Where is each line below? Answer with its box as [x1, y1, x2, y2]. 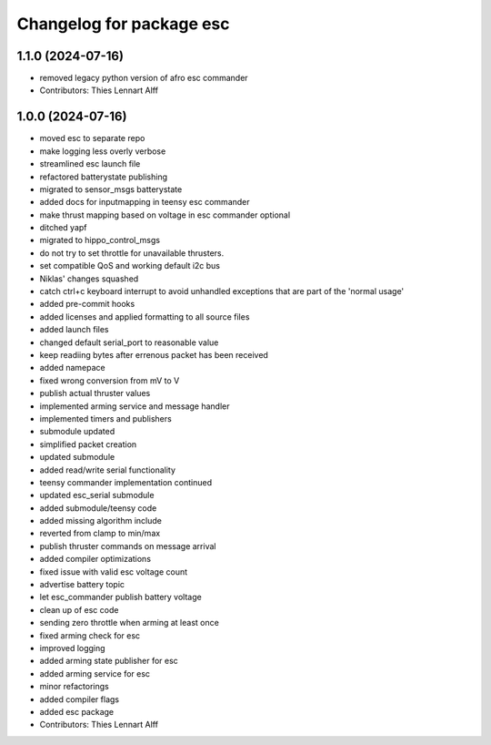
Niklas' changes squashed [39, 273, 139, 284]
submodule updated [39, 426, 115, 437]
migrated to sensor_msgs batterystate [39, 183, 183, 195]
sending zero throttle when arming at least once [39, 617, 220, 628]
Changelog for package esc [16, 14, 231, 34]
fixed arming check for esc [39, 629, 141, 641]
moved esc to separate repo [39, 133, 145, 144]
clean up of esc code [39, 604, 119, 615]
